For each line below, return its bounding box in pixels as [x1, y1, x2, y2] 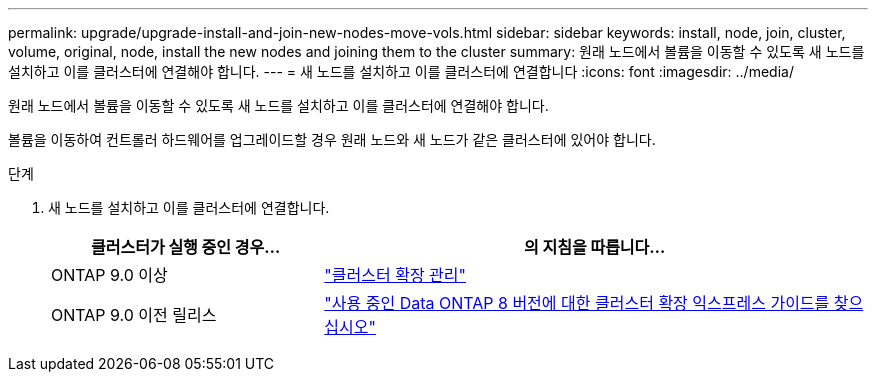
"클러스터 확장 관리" [324, 265, 466, 285]
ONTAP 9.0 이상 [51, 265, 168, 285]
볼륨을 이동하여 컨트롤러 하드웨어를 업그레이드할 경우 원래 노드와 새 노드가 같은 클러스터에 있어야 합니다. [8, 131, 656, 148]
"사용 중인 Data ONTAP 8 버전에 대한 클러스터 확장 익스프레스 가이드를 [324, 293, 830, 313]
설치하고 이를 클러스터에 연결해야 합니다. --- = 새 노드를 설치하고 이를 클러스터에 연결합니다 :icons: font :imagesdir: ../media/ [8, 63, 794, 80]
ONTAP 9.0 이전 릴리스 [51, 305, 217, 325]
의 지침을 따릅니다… [523, 237, 666, 257]
